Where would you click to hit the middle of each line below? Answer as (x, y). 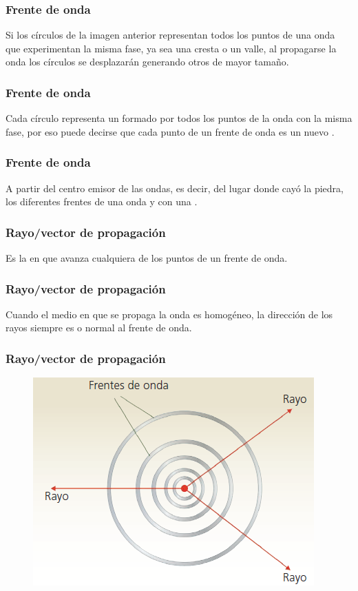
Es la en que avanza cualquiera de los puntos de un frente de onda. (147, 258)
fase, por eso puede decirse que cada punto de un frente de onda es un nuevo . (170, 131)
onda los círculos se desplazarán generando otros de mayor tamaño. (147, 62)
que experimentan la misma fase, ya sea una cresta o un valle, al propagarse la (171, 48)
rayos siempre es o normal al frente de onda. (99, 328)
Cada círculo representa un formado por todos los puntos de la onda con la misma (179, 118)
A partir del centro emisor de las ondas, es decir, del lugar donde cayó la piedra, (175, 188)
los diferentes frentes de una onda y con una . (102, 201)
